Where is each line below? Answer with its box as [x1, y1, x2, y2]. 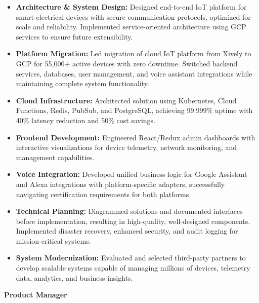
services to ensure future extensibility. [16, 31, 133, 42]
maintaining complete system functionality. [16, 78, 149, 89]
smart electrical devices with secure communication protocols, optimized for [16, 11, 251, 22]
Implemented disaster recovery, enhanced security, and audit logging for [16, 225, 238, 236]
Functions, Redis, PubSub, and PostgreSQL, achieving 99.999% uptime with [16, 105, 253, 116]
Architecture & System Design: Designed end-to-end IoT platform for [16, 2, 247, 12]
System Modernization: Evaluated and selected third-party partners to [16, 252, 246, 263]
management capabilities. [16, 151, 95, 162]
